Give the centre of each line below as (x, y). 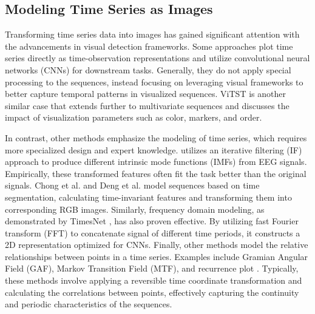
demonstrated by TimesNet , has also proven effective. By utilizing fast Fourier (152, 221)
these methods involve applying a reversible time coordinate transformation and (154, 280)
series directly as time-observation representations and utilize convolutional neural (157, 58)
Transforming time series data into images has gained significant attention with (152, 34)
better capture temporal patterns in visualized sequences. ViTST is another (145, 94)
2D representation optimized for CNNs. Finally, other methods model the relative (157, 245)
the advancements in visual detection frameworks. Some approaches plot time (149, 46)
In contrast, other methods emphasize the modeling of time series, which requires (156, 137)
